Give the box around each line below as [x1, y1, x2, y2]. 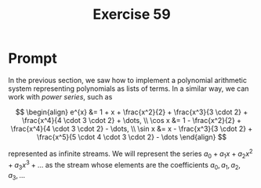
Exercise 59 [92, 5, 171, 23]
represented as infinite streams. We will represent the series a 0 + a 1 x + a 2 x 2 [8, 147, 253, 160]
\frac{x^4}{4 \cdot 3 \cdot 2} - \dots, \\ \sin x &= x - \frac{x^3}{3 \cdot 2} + [10, 124, 253, 133]
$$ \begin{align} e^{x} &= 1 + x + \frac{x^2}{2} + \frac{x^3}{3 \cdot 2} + [15, 107, 248, 117]
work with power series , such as [8, 92, 113, 101]
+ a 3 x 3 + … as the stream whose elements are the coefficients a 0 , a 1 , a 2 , [8, 159, 241, 172]
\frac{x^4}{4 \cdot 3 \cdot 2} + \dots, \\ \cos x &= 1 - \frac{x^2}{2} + [22, 115, 241, 125]
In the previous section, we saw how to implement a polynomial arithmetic [8, 75, 247, 85]
